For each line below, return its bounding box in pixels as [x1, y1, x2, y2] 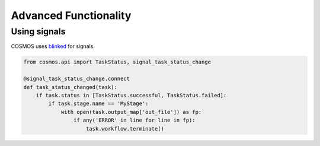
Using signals [11, 26, 66, 37]
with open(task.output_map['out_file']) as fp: [60, 109, 202, 115]
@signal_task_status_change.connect [23, 75, 130, 82]
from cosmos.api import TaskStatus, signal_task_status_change [23, 59, 212, 65]
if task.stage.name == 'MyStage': [48, 100, 149, 107]
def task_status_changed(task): [23, 84, 118, 90]
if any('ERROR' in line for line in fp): [73, 117, 196, 124]
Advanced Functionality [11, 9, 132, 22]
